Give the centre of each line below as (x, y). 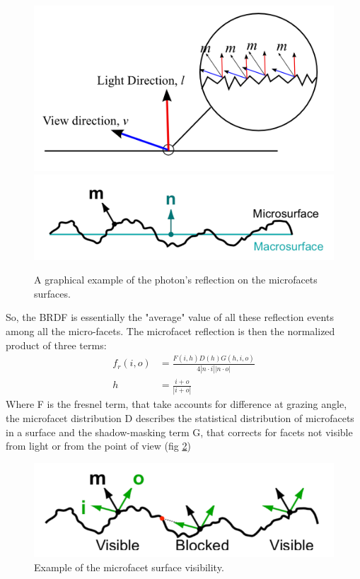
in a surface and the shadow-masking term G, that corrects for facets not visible (179, 432)
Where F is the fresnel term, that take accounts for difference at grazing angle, (176, 404)
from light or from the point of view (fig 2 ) (98, 446)
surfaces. (52, 293)
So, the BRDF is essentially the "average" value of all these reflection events (170, 317)
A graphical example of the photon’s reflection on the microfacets (176, 280)
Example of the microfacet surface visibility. (129, 567)
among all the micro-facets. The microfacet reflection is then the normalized (170, 331)
